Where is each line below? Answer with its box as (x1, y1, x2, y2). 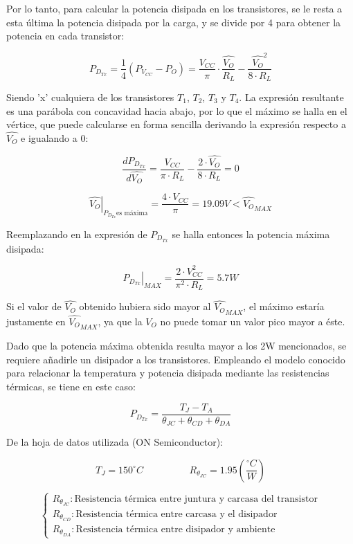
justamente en (6, 314, 66, 328)
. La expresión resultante (239, 90, 344, 105)
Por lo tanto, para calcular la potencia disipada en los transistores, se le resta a (6, 1, 343, 15)
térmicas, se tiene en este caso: (6, 379, 136, 393)
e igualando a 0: (21, 131, 89, 145)
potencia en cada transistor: (6, 28, 125, 43)
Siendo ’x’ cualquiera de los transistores (6, 90, 174, 105)
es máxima (116, 209, 148, 217)
